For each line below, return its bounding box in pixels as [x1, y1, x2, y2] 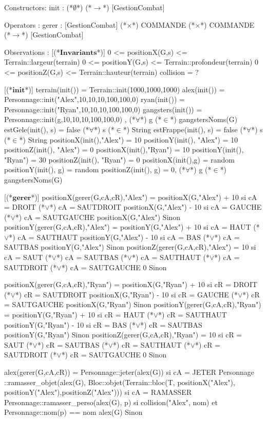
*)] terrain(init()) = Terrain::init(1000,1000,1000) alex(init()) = [25, 84, 225, 94]
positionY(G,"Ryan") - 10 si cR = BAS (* [4, 319, 136, 330]
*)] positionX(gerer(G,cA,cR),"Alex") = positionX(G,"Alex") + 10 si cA [31, 191, 257, 202]
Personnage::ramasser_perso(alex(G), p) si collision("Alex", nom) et [4, 396, 218, 407]
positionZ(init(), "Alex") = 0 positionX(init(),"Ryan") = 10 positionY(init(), [4, 144, 244, 155]
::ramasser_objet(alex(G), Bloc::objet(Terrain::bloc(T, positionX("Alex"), [4, 376, 235, 387]
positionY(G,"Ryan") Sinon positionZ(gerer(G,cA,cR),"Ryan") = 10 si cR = [4, 329, 242, 340]
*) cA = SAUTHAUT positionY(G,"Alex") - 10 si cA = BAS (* [9, 231, 210, 242]
